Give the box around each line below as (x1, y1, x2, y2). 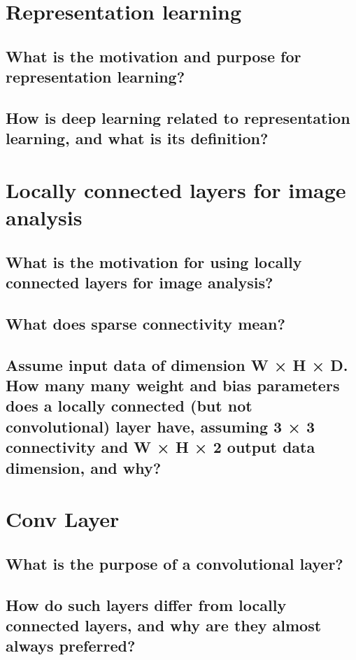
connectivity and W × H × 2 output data (6, 436, 315, 458)
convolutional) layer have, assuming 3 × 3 (6, 415, 315, 437)
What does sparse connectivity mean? (6, 312, 285, 334)
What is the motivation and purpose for (6, 45, 301, 66)
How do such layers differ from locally (6, 594, 287, 615)
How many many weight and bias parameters (6, 374, 340, 396)
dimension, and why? (6, 456, 162, 478)
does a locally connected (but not (6, 395, 252, 416)
